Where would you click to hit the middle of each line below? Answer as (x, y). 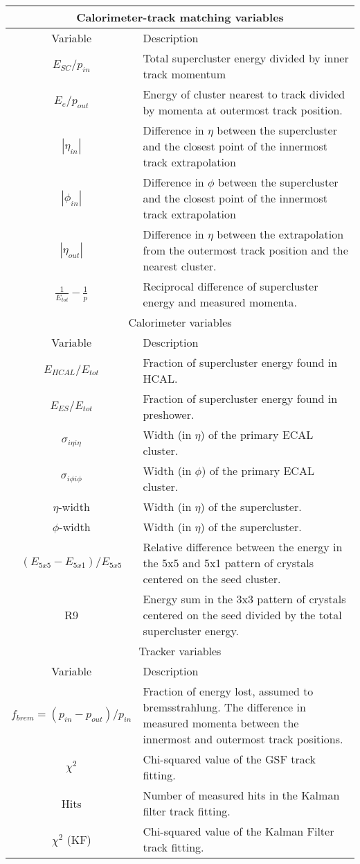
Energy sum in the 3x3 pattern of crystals (244, 599)
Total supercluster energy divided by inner (246, 58)
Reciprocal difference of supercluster (231, 286)
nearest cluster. (180, 266)
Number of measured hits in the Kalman (241, 795)
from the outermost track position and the (245, 250)
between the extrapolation (280, 234)
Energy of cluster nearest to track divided (244, 94)
